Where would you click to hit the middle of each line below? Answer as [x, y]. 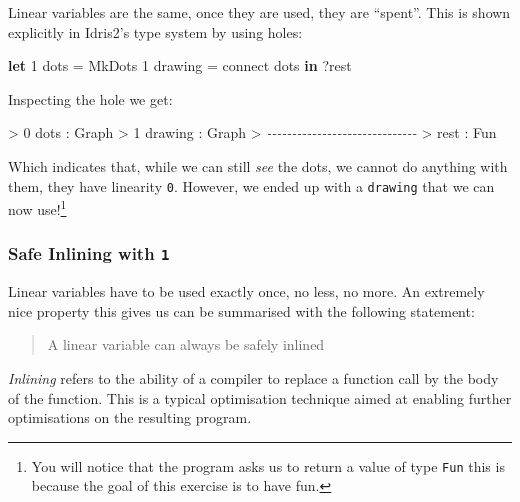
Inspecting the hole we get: [90, 98]
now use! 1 [37, 207]
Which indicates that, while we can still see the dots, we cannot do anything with [258, 165]
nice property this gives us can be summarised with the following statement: [241, 310]
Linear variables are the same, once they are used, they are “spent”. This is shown [259, 12]
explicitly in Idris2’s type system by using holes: [155, 31]
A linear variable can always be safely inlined [186, 344]
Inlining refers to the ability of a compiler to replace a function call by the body [253, 378]
